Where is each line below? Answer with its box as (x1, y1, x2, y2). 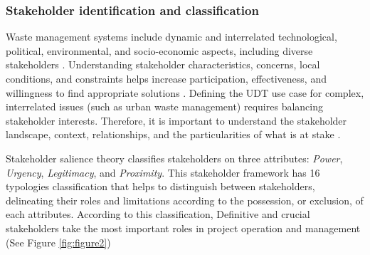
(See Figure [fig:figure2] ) (6, 234, 111, 249)
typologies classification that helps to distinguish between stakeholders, (6, 179, 315, 194)
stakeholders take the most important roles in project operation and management (6, 220, 361, 235)
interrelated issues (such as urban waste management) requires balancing (6, 99, 323, 114)
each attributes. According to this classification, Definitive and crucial (6, 207, 310, 222)
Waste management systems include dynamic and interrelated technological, (6, 29, 337, 44)
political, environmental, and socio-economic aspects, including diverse (6, 43, 313, 58)
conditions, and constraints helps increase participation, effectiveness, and (6, 71, 327, 85)
